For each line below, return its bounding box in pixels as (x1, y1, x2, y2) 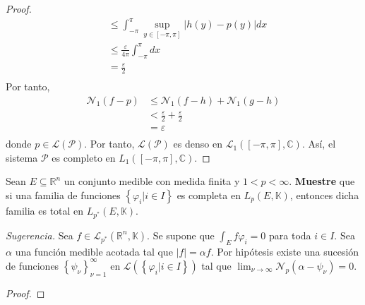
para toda (269, 227, 311, 242)
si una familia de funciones (6, 187, 121, 202)
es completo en (52, 150, 116, 165)
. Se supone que (147, 227, 215, 242)
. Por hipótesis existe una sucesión (210, 244, 359, 258)
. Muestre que (289, 174, 355, 189)
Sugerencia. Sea (6, 227, 73, 242)
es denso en (173, 136, 222, 151)
